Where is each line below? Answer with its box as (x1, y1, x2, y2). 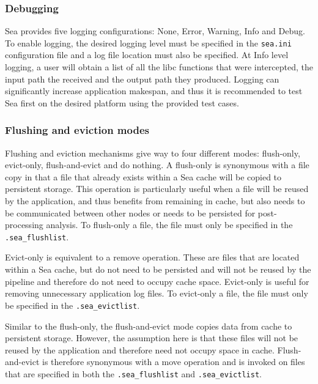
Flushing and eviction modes (5, 122, 149, 138)
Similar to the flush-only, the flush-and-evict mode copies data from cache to (5, 319, 292, 332)
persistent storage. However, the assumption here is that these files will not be (5, 331, 298, 344)
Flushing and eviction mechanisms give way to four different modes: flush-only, (5, 146, 300, 159)
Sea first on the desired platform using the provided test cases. (5, 96, 239, 109)
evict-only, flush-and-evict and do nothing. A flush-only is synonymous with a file (5, 158, 309, 171)
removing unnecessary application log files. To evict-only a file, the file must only (5, 287, 308, 300)
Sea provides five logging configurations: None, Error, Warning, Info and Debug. (5, 24, 305, 37)
